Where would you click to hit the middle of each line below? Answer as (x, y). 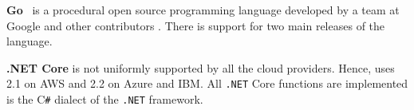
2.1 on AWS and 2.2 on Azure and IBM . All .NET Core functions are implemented (207, 83)
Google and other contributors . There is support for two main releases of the (196, 25)
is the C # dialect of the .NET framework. (105, 99)
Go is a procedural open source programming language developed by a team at (203, 10)
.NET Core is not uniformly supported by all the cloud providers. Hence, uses (201, 67)
